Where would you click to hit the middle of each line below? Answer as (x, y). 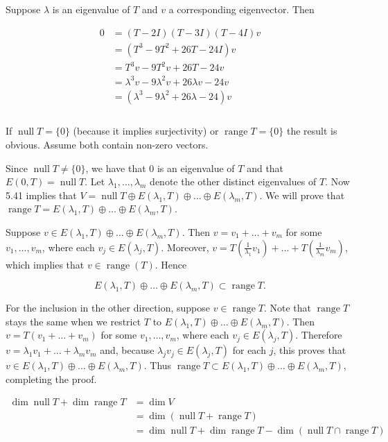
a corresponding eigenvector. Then (241, 9)
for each (249, 350)
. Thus (158, 365)
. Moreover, (185, 247)
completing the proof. (51, 379)
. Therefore (319, 335)
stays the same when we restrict (73, 321)
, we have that (116, 168)
